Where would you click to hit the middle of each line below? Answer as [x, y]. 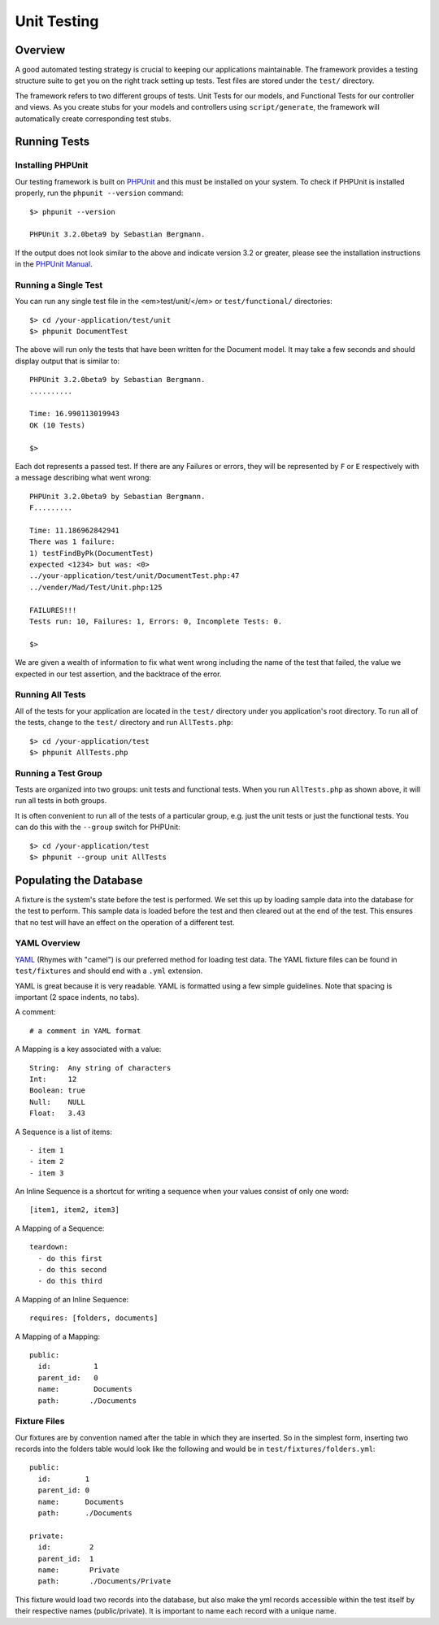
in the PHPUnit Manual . [54, 264]
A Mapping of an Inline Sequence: [72, 1299]
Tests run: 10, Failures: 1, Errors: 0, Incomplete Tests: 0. [156, 621]
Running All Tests [50, 695]
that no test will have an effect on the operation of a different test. [125, 922]
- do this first [70, 1258]
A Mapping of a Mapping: [58, 1336]
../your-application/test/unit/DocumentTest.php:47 [135, 576]
